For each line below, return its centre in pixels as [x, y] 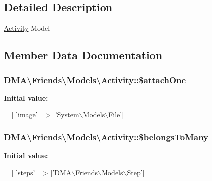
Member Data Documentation [83, 55]
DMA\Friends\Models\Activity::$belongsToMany [106, 136]
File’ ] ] [118, 115]
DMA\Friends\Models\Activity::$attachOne [95, 79]
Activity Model [27, 28]
